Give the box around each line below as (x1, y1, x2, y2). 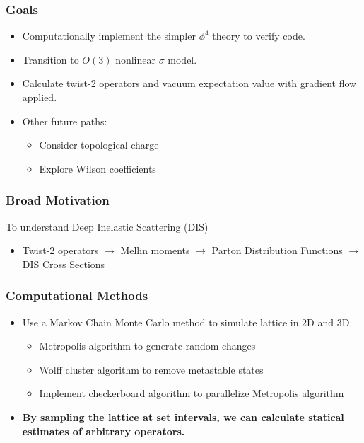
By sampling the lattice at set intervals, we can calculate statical (22, 409, 344, 424)
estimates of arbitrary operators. (22, 423, 185, 438)
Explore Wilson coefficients (39, 161, 156, 176)
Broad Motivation (6, 191, 110, 209)
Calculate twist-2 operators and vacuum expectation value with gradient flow (22, 76, 357, 91)
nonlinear (115, 52, 155, 67)
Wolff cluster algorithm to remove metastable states (39, 362, 264, 376)
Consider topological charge (39, 137, 159, 152)
